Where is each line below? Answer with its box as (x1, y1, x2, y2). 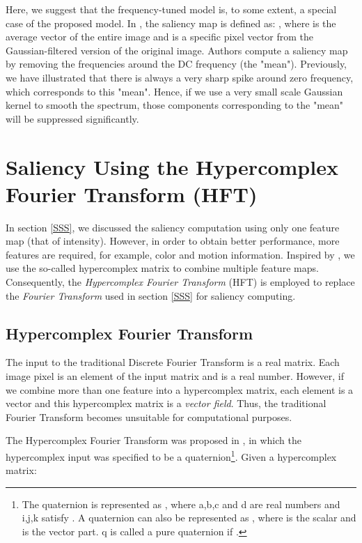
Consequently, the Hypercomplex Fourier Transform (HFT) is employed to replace (6, 275, 355, 289)
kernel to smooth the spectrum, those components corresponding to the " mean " (6, 98, 344, 112)
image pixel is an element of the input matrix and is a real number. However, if (6, 369, 345, 383)
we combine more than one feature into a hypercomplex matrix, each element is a (6, 382, 354, 397)
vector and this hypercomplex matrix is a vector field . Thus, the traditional (6, 396, 326, 411)
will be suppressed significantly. (6, 111, 139, 125)
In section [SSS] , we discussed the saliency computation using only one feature (6, 220, 340, 234)
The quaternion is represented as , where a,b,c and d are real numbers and (22, 496, 340, 511)
